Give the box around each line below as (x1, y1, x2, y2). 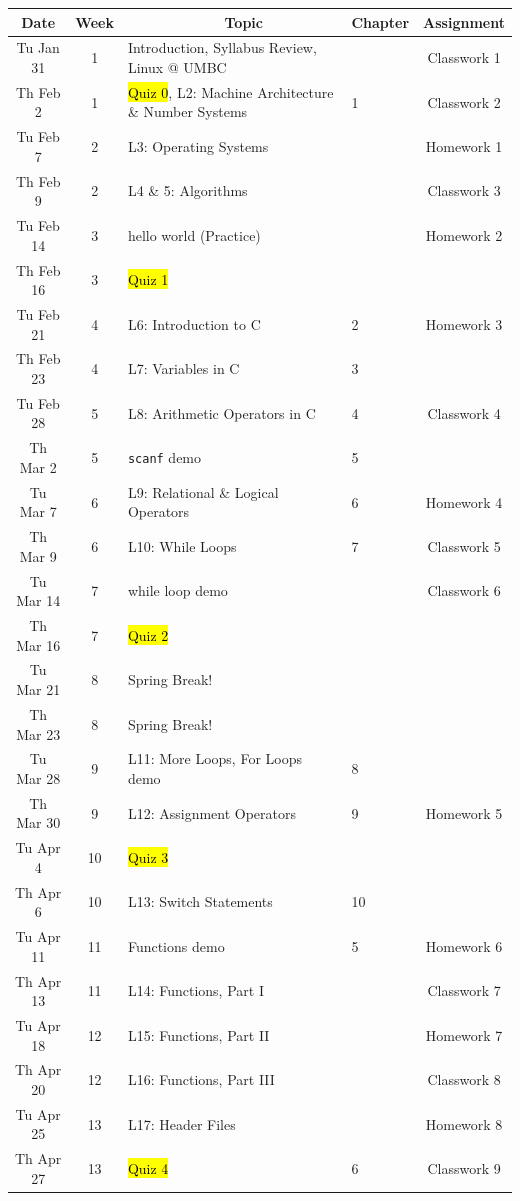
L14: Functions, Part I (127, 980, 264, 1001)
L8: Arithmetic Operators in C (127, 402, 316, 423)
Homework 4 (425, 491, 503, 512)
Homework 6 (425, 935, 503, 956)
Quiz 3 (127, 847, 169, 868)
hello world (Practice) (127, 224, 261, 245)
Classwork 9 (427, 1158, 501, 1179)
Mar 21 (16, 679, 61, 700)
